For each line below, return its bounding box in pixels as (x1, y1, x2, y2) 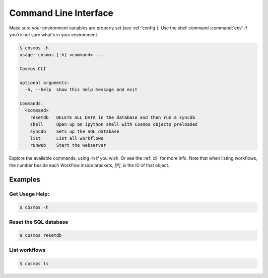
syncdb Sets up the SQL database (30, 128, 119, 134)
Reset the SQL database (9, 218, 68, 225)
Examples (9, 175, 41, 184)
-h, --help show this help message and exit (25, 87, 137, 93)
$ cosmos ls (19, 261, 49, 266)
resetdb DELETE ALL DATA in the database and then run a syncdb (30, 114, 196, 120)
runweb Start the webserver (30, 142, 106, 148)
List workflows (9, 246, 46, 253)
